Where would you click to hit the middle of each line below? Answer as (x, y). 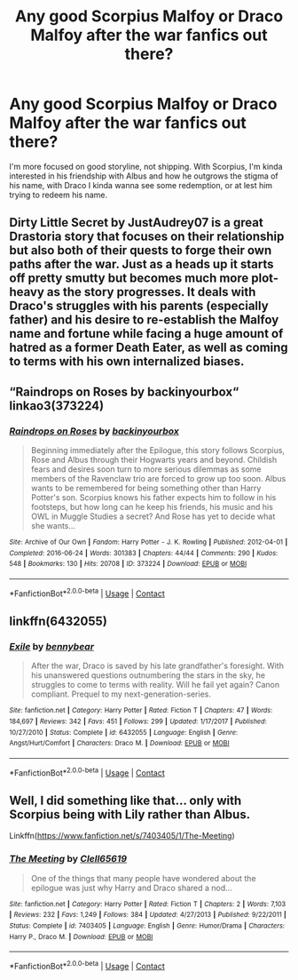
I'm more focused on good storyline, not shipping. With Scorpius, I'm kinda (146, 166)
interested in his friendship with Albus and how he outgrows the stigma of (144, 176)
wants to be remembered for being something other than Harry (146, 488)
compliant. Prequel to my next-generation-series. (121, 694)
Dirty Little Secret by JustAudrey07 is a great (136, 223)
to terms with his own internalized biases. (127, 362)
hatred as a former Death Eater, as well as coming (149, 348)
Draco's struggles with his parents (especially (139, 306)
